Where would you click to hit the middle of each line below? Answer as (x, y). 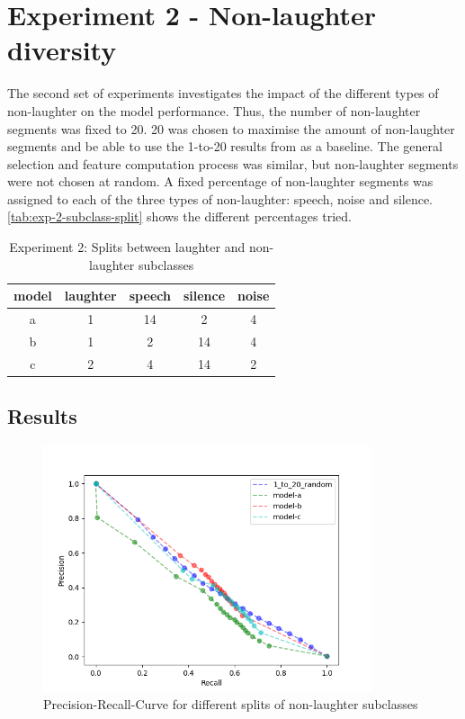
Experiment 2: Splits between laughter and (127, 247)
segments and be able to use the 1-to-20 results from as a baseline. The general (225, 146)
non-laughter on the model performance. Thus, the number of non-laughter (214, 110)
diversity (62, 50)
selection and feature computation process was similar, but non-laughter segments (233, 163)
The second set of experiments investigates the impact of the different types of (223, 93)
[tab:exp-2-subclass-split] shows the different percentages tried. (179, 216)
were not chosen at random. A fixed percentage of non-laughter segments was (220, 181)
